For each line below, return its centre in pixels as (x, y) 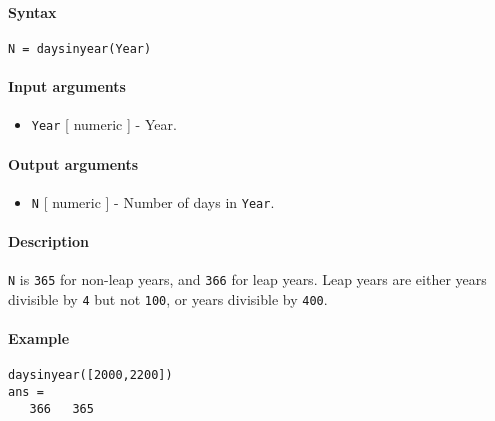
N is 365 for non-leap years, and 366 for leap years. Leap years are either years (247, 279)
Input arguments (67, 86)
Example (39, 338)
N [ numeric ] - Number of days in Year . (153, 201)
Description (49, 240)
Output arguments (73, 163)
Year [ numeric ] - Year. (104, 124)
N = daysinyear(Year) (80, 48)
